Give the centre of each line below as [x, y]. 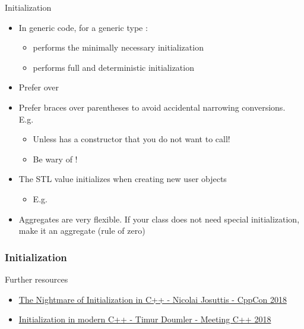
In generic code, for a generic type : [83, 27]
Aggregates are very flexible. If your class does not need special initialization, [159, 219]
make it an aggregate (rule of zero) [82, 231]
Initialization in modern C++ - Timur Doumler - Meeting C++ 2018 [145, 319]
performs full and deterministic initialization [113, 67]
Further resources [37, 279]
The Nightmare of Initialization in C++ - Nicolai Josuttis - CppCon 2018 [153, 299]
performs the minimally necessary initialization [118, 47]
